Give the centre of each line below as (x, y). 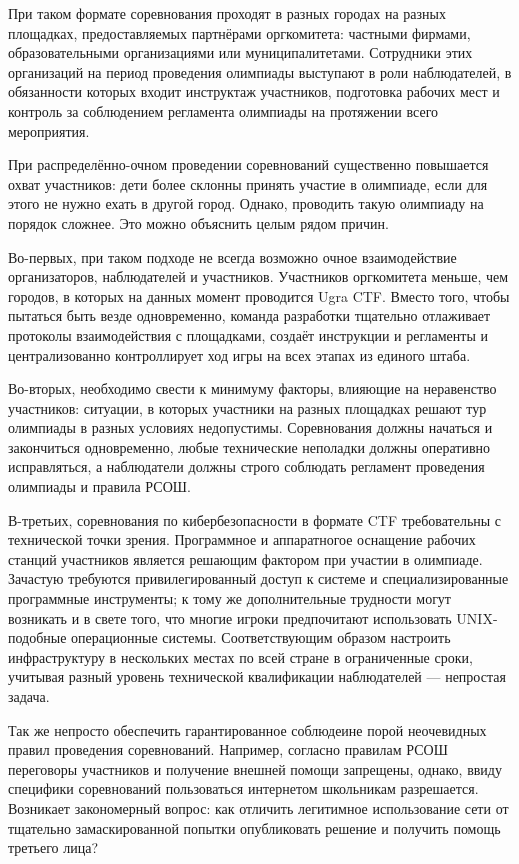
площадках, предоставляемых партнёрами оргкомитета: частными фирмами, (239, 32)
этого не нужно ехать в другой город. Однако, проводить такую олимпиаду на (246, 203)
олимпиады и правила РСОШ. (99, 486)
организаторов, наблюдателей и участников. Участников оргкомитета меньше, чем (258, 276)
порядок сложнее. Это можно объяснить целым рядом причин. (198, 222)
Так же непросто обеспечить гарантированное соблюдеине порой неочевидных (247, 729)
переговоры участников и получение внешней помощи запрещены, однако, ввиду (255, 768)
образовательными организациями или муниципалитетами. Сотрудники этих (240, 52)
